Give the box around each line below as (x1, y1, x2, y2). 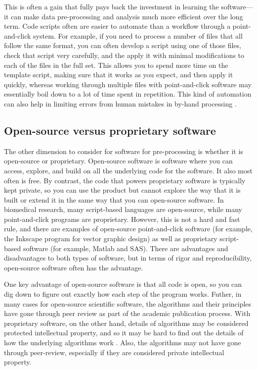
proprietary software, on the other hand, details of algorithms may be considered (4, 317, 249, 328)
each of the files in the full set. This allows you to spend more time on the (4, 59, 228, 70)
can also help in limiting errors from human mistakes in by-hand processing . (4, 98, 237, 108)
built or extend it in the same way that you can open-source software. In (4, 194, 224, 205)
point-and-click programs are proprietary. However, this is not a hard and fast (4, 213, 240, 224)
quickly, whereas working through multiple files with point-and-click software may (4, 79, 252, 89)
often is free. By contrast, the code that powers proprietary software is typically (4, 175, 246, 185)
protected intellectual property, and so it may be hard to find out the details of (4, 327, 244, 338)
